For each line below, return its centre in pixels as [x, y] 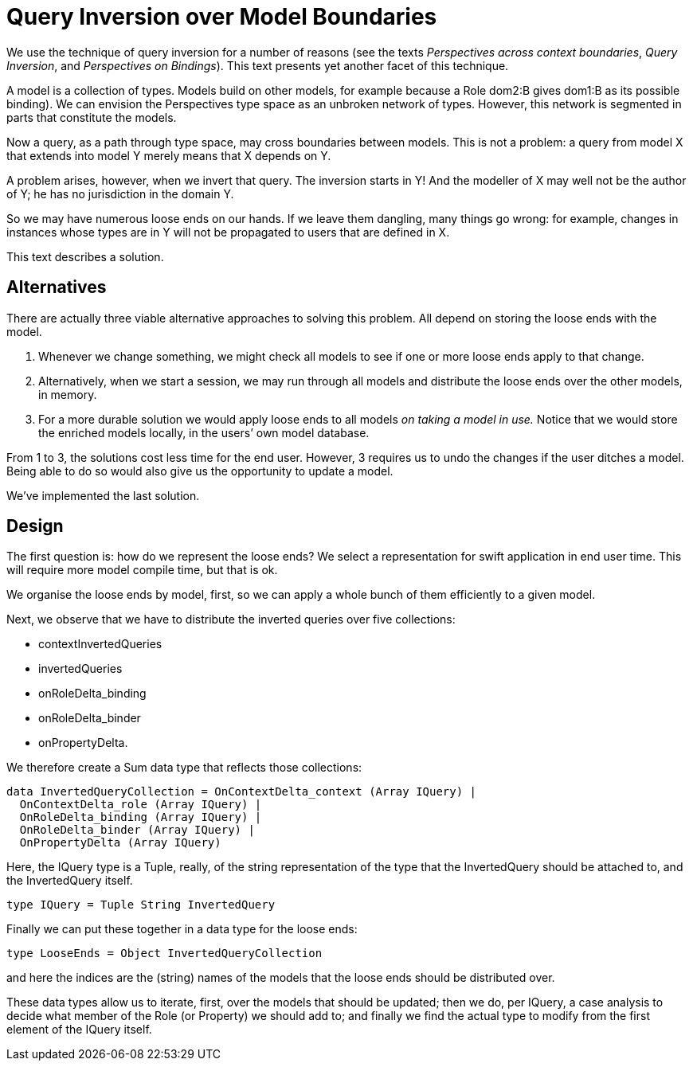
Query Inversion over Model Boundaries [222, 17]
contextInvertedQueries [100, 644]
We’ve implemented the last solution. [103, 495]
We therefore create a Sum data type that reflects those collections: [184, 768]
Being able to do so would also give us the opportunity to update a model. [200, 471]
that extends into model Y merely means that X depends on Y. [169, 155]
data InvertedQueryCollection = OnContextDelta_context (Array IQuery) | [242, 792]
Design [35, 526]
